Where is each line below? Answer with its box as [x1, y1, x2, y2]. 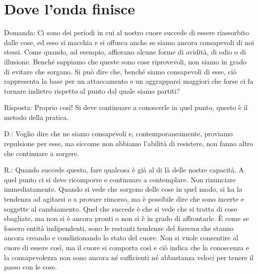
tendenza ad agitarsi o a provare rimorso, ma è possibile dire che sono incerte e [4, 194, 244, 204]
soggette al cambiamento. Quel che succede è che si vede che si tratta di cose [4, 203, 237, 214]
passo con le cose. [4, 262, 57, 272]
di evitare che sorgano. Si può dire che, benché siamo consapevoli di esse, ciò [4, 66, 237, 76]
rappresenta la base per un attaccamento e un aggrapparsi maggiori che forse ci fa [4, 76, 254, 86]
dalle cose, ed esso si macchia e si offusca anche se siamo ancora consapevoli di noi [4, 37, 254, 47]
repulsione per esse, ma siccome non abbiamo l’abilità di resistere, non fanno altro [4, 138, 254, 149]
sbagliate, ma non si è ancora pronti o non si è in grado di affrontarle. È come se [4, 213, 249, 223]
